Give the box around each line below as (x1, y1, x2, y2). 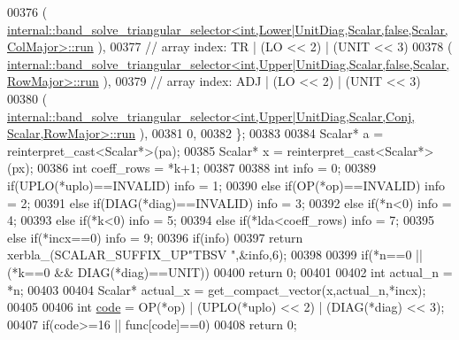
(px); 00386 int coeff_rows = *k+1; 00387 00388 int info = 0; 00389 (7, 158, 377, 177)
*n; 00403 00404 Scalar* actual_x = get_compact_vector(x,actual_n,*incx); (7, 280, 426, 298)
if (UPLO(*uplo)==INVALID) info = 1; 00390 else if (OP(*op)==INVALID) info (7, 175, 446, 194)
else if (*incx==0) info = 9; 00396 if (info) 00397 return (7, 228, 303, 246)
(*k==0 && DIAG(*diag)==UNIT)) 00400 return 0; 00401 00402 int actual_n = (7, 262, 453, 281)
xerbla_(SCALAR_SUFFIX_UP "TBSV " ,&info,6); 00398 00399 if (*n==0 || (7, 245, 423, 264)
